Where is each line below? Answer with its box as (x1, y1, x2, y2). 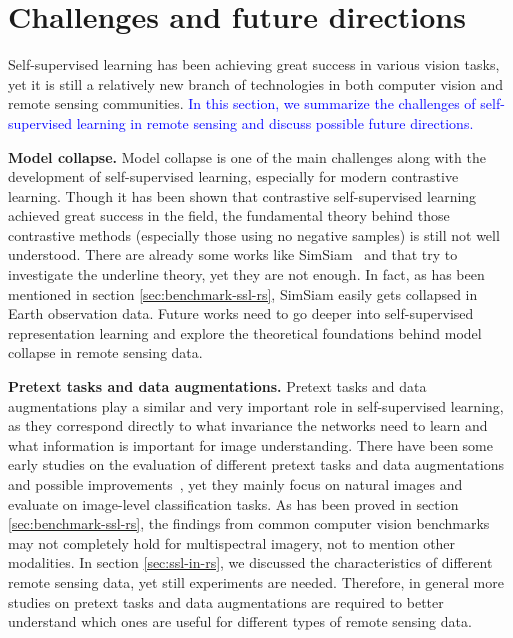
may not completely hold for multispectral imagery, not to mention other (8, 532, 456, 553)
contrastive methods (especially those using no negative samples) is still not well (8, 224, 500, 245)
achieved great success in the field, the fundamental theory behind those (8, 205, 450, 226)
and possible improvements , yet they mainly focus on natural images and (8, 474, 463, 494)
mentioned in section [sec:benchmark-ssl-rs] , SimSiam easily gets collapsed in (8, 283, 478, 304)
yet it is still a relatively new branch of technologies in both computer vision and (8, 73, 504, 94)
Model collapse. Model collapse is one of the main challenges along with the (8, 146, 486, 167)
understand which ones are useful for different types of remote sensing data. (8, 611, 472, 632)
